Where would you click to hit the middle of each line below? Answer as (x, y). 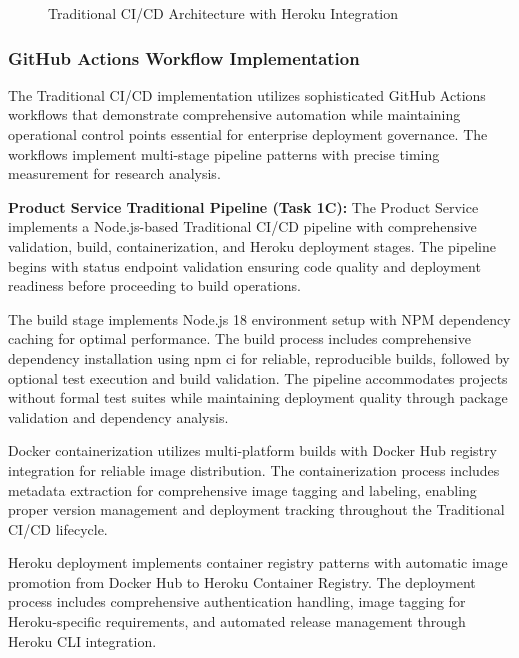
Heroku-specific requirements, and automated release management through (237, 621)
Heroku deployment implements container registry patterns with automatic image (258, 562)
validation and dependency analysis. (118, 416)
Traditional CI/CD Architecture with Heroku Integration (223, 13)
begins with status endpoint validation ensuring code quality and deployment (244, 265)
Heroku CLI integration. (82, 640)
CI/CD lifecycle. (58, 528)
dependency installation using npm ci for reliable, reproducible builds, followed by (259, 357)
